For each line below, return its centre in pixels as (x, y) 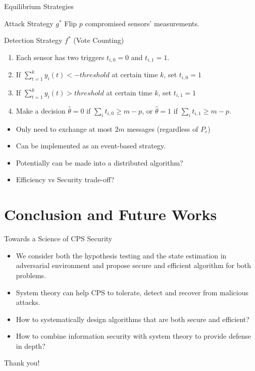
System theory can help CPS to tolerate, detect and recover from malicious (132, 292)
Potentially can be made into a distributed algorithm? (99, 162)
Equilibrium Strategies (39, 6)
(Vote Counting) (99, 40)
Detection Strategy (33, 40)
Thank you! (22, 363)
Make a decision (41, 110)
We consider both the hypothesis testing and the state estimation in (121, 255)
